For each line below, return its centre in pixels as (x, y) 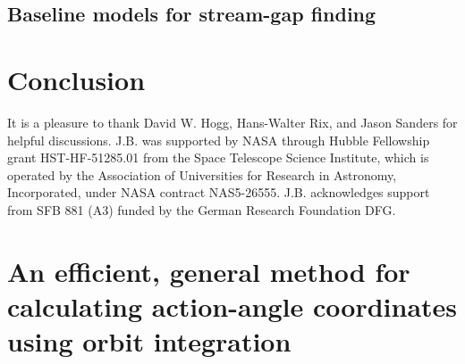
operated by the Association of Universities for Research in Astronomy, (202, 174)
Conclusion (76, 79)
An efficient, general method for (209, 271)
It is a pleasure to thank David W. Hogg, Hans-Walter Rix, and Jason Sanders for (232, 122)
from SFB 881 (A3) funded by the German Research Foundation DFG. (202, 209)
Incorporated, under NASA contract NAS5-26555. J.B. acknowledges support (219, 192)
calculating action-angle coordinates (232, 306)
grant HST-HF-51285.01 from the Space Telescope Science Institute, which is (218, 157)
